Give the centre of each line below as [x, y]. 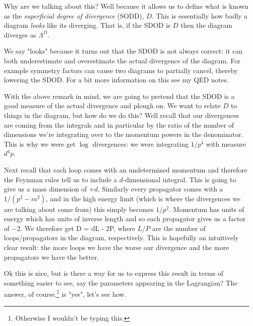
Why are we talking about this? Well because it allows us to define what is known [126, 6]
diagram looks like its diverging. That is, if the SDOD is [87, 25]
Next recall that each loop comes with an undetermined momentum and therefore [126, 169]
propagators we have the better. [52, 257]
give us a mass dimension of [45, 189]
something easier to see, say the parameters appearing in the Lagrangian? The [121, 282]
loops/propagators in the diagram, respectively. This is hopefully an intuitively [121, 238]
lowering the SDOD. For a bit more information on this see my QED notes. [116, 80]
